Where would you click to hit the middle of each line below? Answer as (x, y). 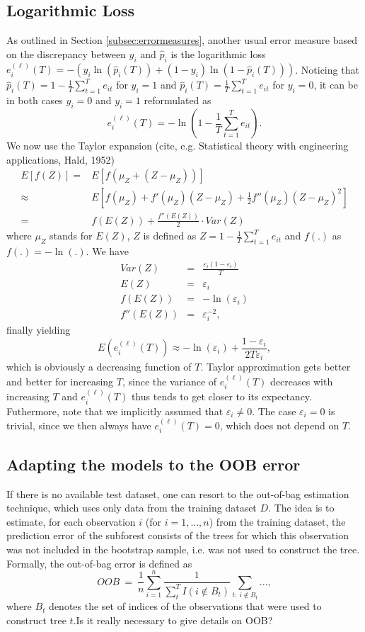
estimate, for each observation (71, 521)
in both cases (35, 100)
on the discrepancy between (66, 53)
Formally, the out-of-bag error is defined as (99, 563)
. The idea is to (301, 508)
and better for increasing (60, 381)
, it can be (336, 85)
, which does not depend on (279, 425)
